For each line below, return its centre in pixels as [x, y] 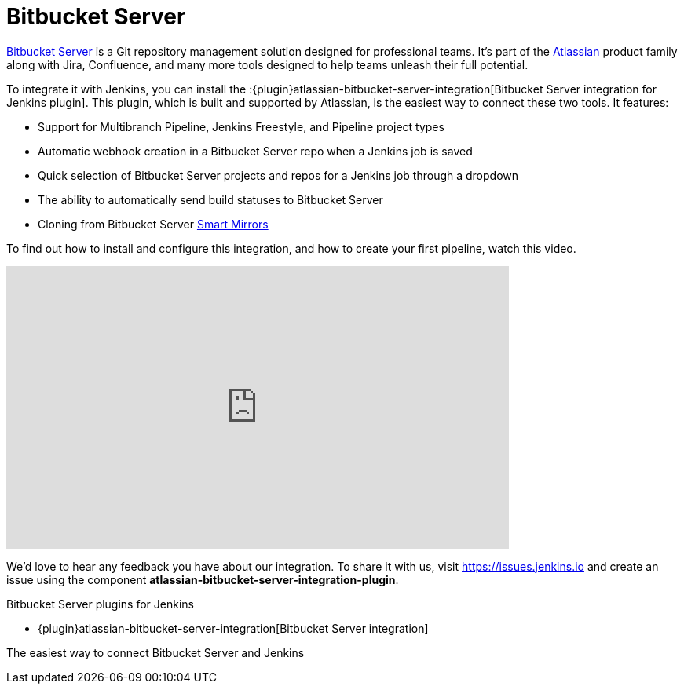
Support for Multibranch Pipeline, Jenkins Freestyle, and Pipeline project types [241, 126]
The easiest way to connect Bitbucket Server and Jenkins [155, 652]
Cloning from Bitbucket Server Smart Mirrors [153, 224]
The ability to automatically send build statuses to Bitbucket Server [210, 199]
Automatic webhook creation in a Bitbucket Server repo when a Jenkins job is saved [255, 151]
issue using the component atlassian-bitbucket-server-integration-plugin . [203, 579]
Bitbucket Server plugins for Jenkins [100, 604]
